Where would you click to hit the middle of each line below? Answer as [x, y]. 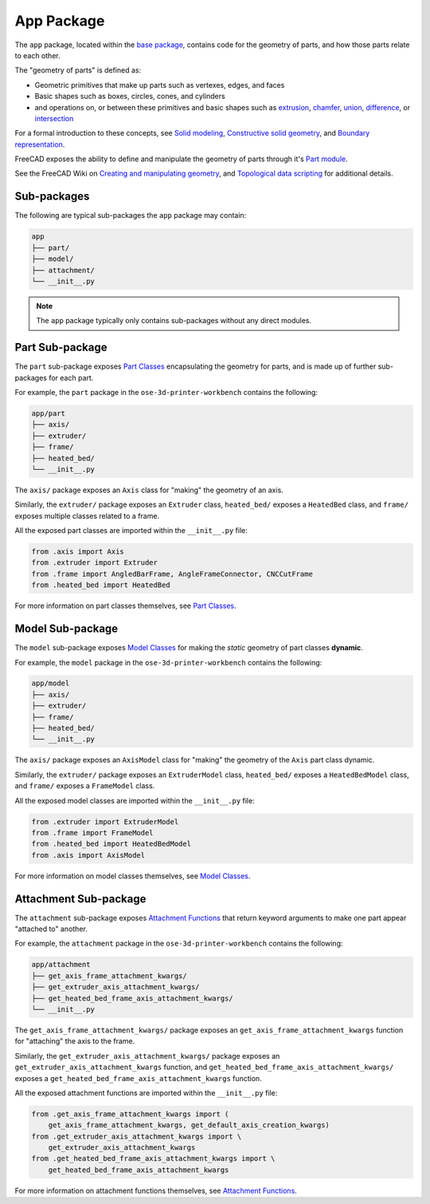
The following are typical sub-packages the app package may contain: [131, 215]
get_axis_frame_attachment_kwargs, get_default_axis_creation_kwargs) [189, 1125]
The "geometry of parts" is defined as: [78, 70]
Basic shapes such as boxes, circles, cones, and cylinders [130, 97]
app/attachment [61, 965]
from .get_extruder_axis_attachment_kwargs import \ [137, 1136]
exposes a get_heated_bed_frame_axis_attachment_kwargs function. [138, 1078]
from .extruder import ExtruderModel [105, 821]
